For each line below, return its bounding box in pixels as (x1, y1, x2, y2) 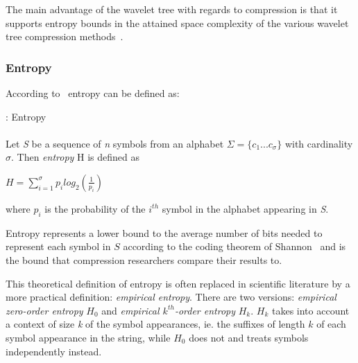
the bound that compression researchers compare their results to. (6, 252, 282, 267)
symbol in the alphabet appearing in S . (162, 201, 329, 215)
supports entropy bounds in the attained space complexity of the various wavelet (6, 15, 349, 30)
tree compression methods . (6, 29, 123, 44)
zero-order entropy (6, 303, 83, 317)
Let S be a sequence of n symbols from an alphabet (6, 136, 224, 150)
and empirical (101, 303, 160, 317)
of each (316, 317, 346, 331)
